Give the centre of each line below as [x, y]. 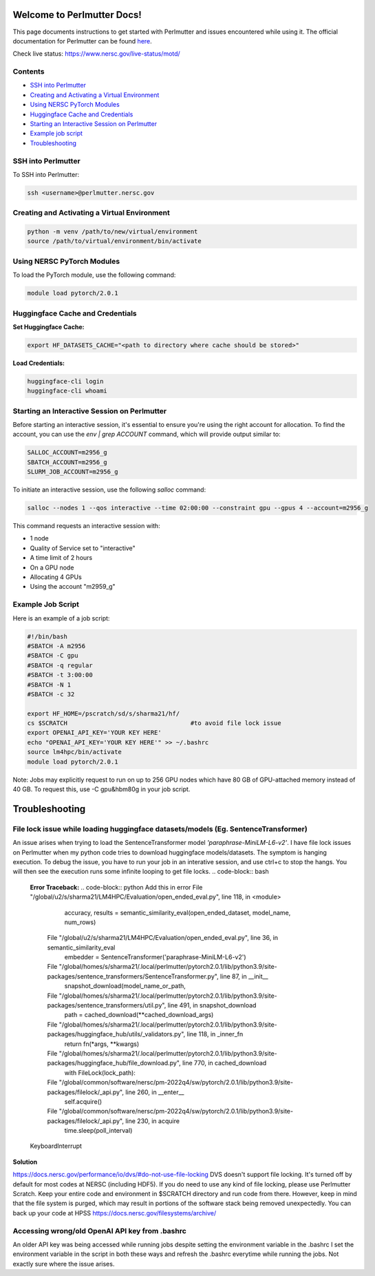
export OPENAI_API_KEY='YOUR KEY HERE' [94, 733]
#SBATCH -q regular [60, 665]
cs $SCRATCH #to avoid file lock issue [154, 723]
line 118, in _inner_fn [215, 1034]
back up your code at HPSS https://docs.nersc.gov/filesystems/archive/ [115, 1213]
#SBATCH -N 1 [49, 684]
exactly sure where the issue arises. [64, 1264]
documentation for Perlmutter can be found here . [83, 41]
